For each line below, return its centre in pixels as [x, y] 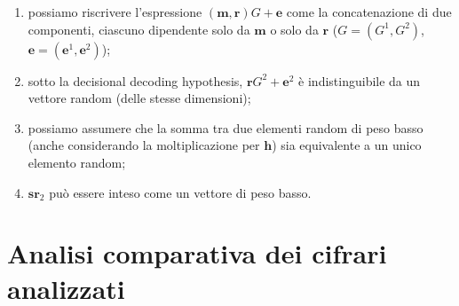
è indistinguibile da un [360, 80]
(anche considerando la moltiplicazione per [144, 145]
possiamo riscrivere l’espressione [115, 12]
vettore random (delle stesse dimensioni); [139, 98]
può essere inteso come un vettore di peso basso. [180, 192]
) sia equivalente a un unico [347, 145]
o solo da [294, 29]
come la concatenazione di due [369, 12]
